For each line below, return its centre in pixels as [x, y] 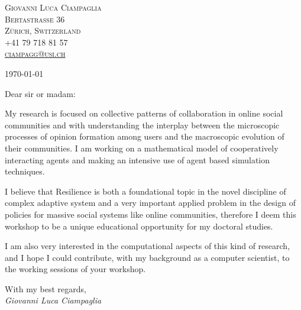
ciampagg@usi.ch [35, 54]
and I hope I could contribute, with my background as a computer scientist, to [147, 257]
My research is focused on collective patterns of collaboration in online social [144, 113]
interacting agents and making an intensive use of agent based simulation [137, 159]
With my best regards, [46, 288]
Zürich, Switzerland [43, 30]
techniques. [25, 171]
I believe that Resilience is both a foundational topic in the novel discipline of [145, 191]
